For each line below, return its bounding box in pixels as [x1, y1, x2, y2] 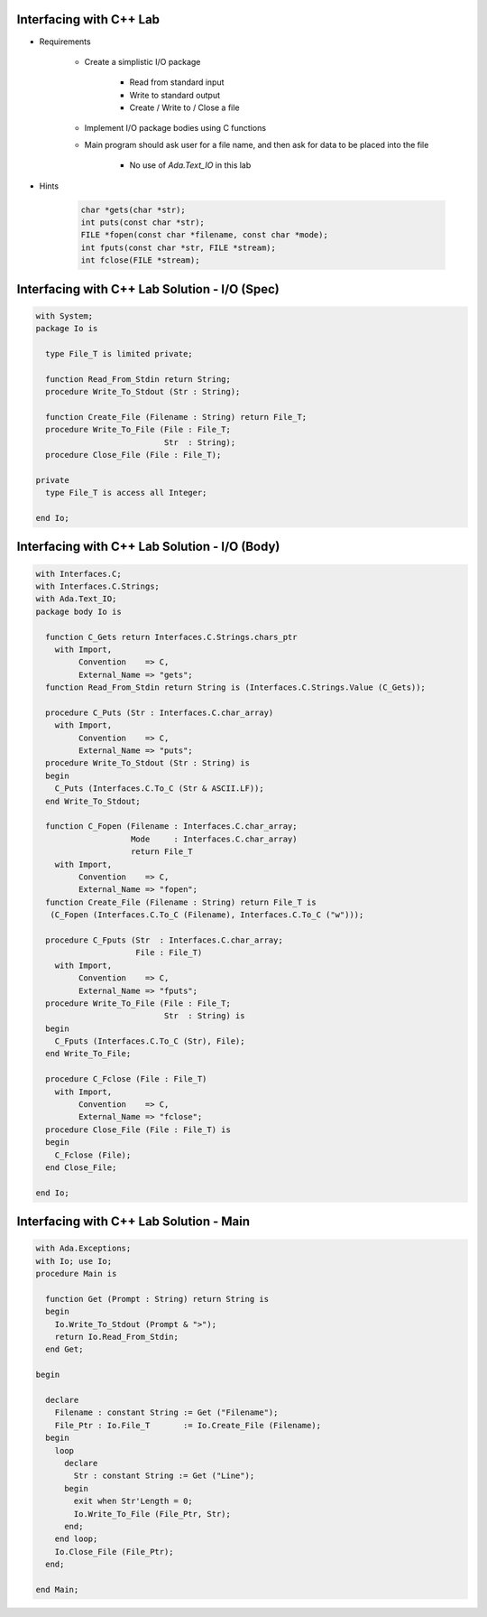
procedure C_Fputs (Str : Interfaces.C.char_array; [45, 934, 283, 945]
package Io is [35, 323, 98, 334]
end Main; [35, 1584, 79, 1594]
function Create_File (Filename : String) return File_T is [45, 897, 317, 907]
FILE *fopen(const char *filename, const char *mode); [80, 230, 328, 240]
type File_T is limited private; [45, 348, 193, 358]
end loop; [54, 1534, 98, 1544]
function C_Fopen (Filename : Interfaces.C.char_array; [45, 822, 298, 832]
